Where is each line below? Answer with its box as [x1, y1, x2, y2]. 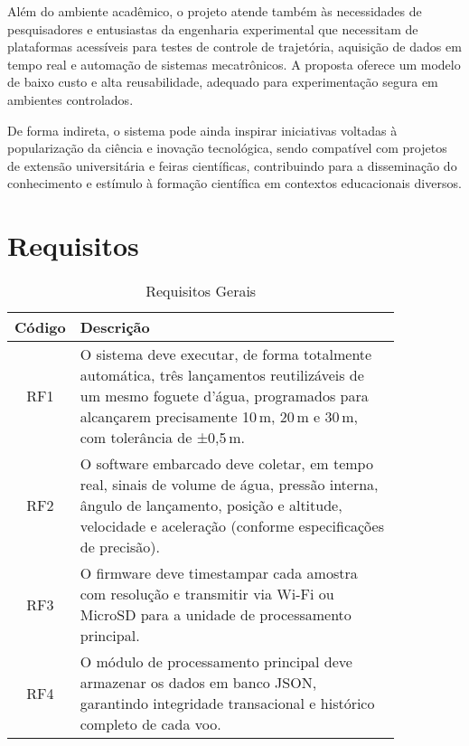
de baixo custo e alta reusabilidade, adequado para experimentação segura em [7, 72, 438, 91]
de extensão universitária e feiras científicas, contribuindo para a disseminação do [7, 156, 457, 175]
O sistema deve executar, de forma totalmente [80, 344, 372, 365]
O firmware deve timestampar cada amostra [80, 562, 358, 584]
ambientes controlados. [7, 90, 134, 109]
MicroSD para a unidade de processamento [80, 604, 352, 626]
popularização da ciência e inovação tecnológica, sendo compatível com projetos [7, 138, 447, 157]
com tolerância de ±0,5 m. [80, 427, 246, 449]
